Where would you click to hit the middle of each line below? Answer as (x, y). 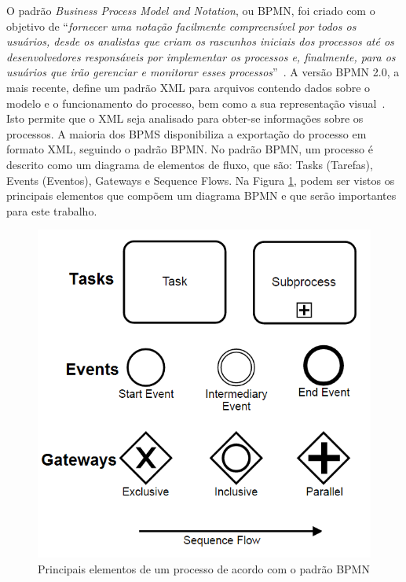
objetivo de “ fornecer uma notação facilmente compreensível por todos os (181, 26)
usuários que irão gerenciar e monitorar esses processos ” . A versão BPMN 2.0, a (203, 72)
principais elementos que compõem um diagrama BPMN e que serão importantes (201, 195)
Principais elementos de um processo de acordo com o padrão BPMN (204, 568)
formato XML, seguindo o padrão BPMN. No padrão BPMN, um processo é (190, 149)
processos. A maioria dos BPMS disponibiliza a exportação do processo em (187, 133)
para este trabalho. (52, 210)
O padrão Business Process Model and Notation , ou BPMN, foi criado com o (191, 10)
